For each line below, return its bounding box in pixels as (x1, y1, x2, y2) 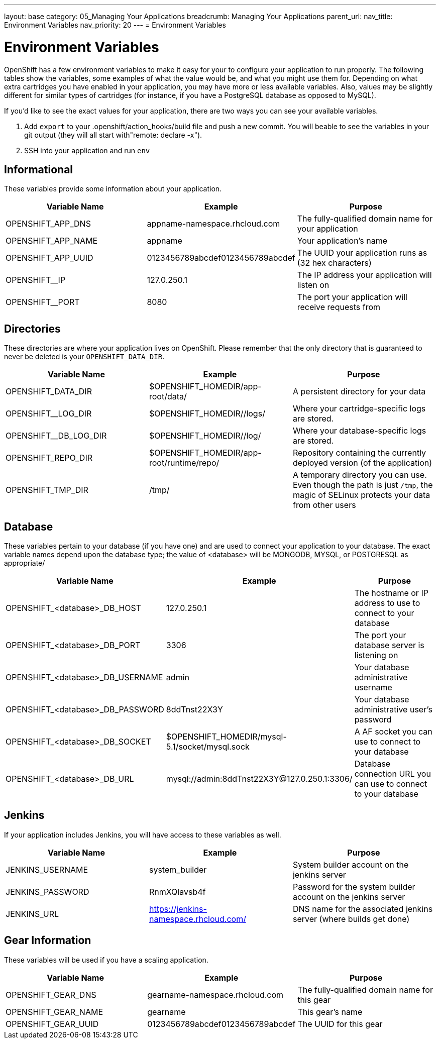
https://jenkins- (149, 903, 207, 914)
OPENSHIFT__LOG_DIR (6, 408, 92, 419)
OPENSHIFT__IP (6, 275, 66, 285)
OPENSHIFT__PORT (6, 297, 80, 307)
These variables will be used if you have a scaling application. (4, 955, 208, 964)
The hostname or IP (354, 588, 428, 598)
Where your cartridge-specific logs (292, 403, 426, 414)
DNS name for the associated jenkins (292, 903, 433, 914)
